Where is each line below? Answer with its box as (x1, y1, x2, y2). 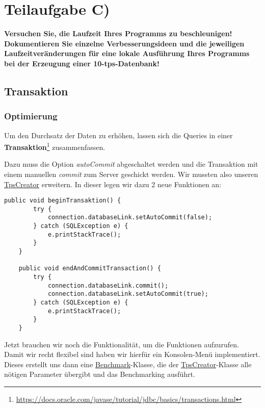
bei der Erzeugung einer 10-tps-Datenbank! (4, 58, 160, 68)
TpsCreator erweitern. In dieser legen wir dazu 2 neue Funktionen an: (4, 178, 222, 189)
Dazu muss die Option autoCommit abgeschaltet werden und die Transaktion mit (4, 159, 258, 169)
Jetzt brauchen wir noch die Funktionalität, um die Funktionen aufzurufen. (4, 339, 239, 349)
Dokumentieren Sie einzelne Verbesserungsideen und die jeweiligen (4, 38, 245, 48)
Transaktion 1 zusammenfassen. (4, 140, 105, 152)
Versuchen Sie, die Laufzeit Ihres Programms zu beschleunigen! (4, 28, 232, 39)
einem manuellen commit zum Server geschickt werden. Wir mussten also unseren (4, 168, 258, 179)
